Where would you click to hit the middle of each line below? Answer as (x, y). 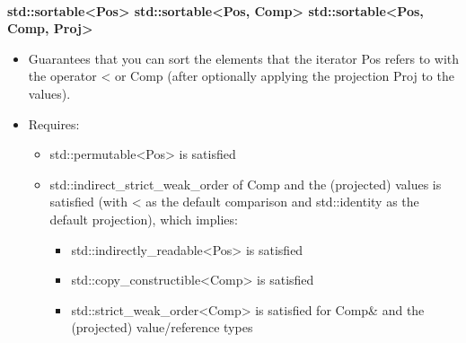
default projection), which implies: (144, 219)
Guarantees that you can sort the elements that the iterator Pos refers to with (244, 58)
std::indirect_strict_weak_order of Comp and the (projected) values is (246, 184)
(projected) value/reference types (162, 327)
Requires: (54, 123)
